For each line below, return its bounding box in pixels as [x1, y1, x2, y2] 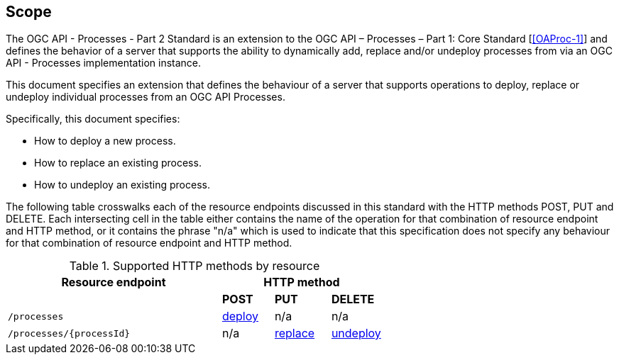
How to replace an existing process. [34, 157, 202, 169]
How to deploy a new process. [34, 135, 176, 147]
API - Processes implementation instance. [6, 57, 202, 69]
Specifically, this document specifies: [6, 113, 180, 125]
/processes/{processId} [8, 327, 131, 339]
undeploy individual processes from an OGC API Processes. [6, 91, 285, 103]
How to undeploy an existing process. [34, 179, 210, 191]
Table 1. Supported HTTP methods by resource [69, 259, 320, 274]
